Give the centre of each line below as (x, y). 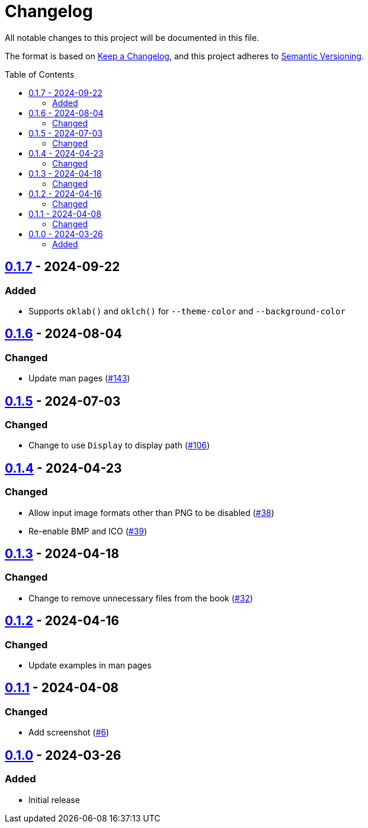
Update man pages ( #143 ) (79, 378)
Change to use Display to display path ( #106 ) (119, 445)
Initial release (54, 800)
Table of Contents (40, 74)
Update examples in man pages (90, 665)
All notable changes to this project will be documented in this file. (132, 37)
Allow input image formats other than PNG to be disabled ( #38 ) (151, 512)
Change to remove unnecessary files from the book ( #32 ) (141, 598)
